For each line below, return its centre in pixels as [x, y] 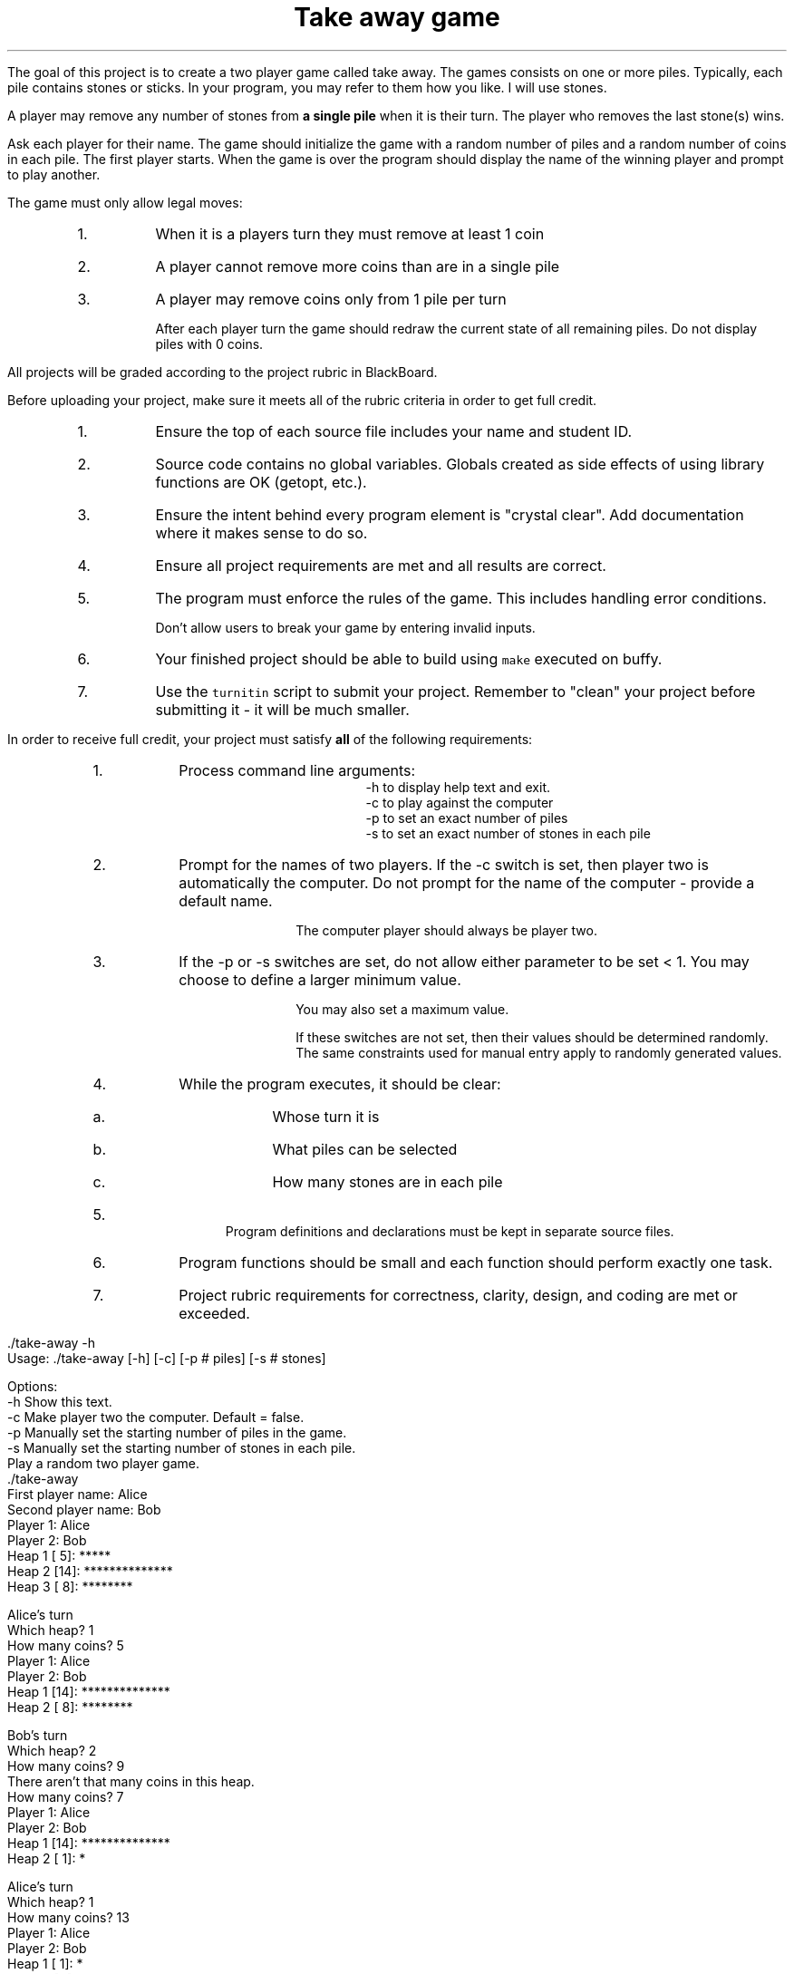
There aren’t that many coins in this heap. [131, 1781]
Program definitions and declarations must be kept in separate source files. [450, 1231]
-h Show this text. [60, 1401]
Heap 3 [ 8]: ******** [70, 1586]
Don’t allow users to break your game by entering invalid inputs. [345, 627]
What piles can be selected [365, 1149]
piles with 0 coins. [209, 344]
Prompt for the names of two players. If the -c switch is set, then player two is [444, 864]
